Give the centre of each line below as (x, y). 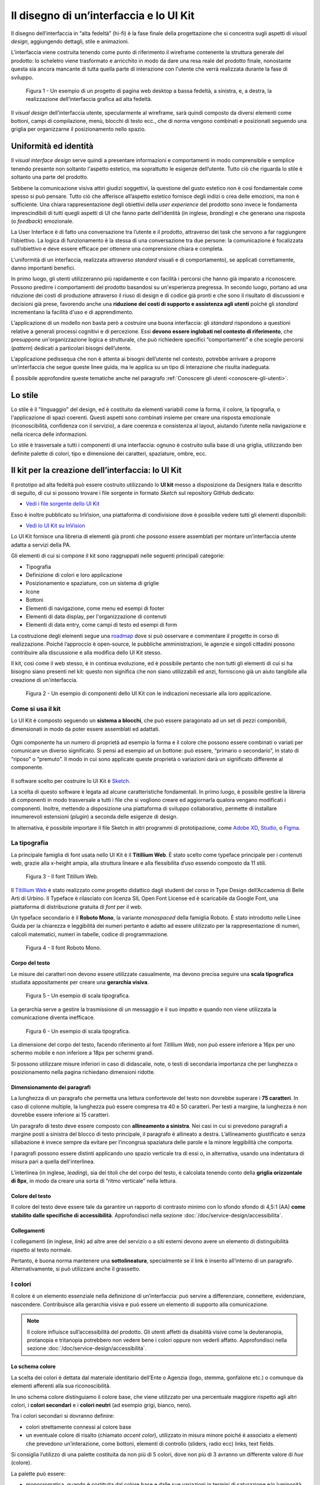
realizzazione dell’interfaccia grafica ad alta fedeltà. (89, 99)
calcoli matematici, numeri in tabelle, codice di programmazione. (90, 934)
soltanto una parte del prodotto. (50, 177)
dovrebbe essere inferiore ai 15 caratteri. (60, 1115)
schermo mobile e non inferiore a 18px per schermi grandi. (82, 1053)
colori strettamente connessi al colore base (79, 1427)
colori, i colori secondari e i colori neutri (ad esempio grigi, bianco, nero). (101, 1405)
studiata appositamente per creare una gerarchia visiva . (80, 982)
